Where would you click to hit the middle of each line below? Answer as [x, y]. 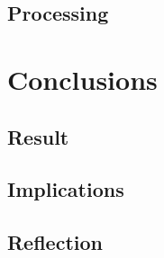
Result [38, 136]
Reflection [55, 242]
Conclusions [82, 79]
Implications [66, 189]
